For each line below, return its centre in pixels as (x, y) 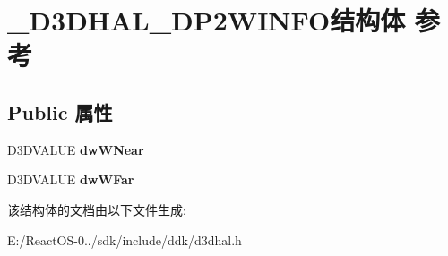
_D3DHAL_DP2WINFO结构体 (207, 20)
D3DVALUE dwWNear (76, 149)
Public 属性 (60, 111)
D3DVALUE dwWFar (71, 179)
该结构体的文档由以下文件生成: (97, 209)
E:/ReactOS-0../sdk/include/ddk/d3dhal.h (125, 239)
